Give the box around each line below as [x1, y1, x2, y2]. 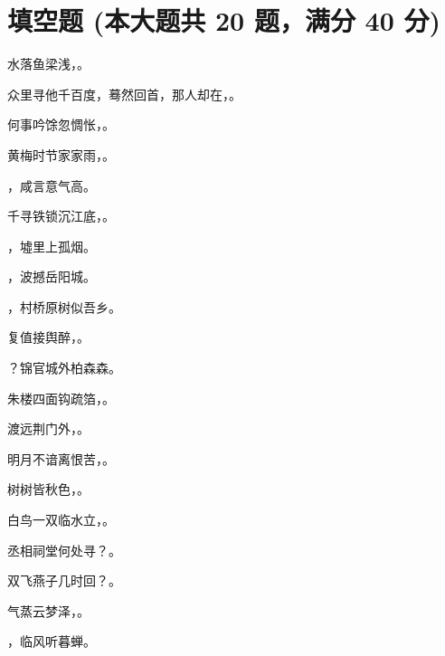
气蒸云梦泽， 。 [7, 601, 90, 620]
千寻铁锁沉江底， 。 [7, 206, 115, 225]
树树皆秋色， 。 [7, 480, 90, 499]
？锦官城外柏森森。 [7, 358, 121, 377]
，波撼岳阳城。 [7, 267, 96, 286]
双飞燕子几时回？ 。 [7, 571, 121, 590]
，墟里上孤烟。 [7, 236, 96, 255]
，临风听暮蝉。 [7, 632, 96, 651]
